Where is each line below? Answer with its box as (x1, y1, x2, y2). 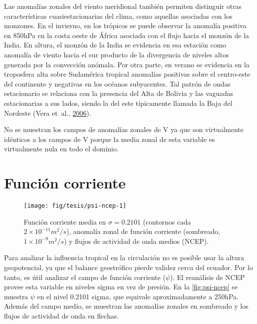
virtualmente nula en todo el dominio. (4, 143, 119, 154)
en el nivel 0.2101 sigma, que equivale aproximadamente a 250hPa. (37, 291, 239, 301)
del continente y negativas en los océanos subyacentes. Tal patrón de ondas (4, 78, 231, 89)
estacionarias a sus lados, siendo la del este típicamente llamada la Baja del (4, 97, 232, 108)
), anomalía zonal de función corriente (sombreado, (66, 226, 220, 236)
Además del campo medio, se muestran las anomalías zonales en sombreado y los (4, 301, 249, 311)
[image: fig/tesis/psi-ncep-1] (24, 202, 127, 210)
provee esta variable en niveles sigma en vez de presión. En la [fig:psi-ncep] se (4, 281, 238, 292)
